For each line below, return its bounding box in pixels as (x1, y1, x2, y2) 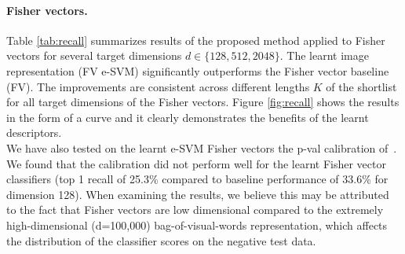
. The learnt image (279, 47, 369, 64)
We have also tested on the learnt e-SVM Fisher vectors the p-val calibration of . (6, 139, 397, 156)
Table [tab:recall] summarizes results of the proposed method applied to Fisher (6, 31, 385, 48)
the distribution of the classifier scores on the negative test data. (6, 232, 316, 248)
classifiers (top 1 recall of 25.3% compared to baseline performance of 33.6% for (6, 171, 389, 187)
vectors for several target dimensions (6, 47, 182, 64)
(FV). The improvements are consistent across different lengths (6, 78, 310, 94)
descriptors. (6, 124, 62, 141)
